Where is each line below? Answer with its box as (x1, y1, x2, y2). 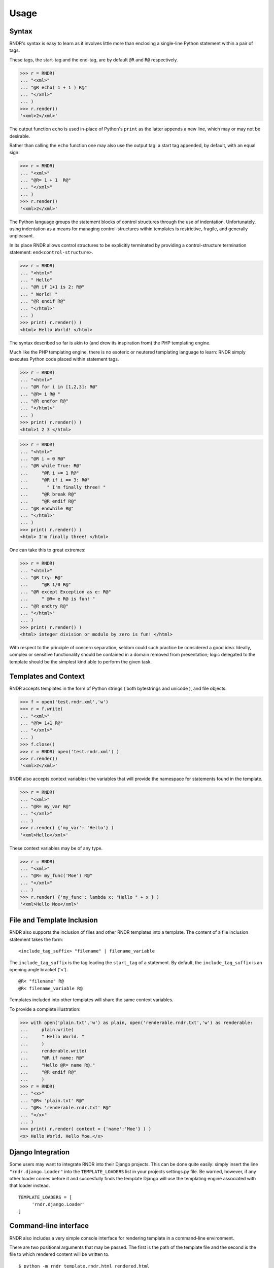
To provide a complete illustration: (9, 1006, 81, 1012)
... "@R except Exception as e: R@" (20, 589, 112, 594)
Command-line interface (9, 1221, 89, 1230)
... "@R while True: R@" (20, 463, 82, 469)
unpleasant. (9, 233, 34, 239)
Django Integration (9, 1148, 70, 1156)
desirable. (9, 133, 30, 139)
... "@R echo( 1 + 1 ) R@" (20, 84, 87, 90)
